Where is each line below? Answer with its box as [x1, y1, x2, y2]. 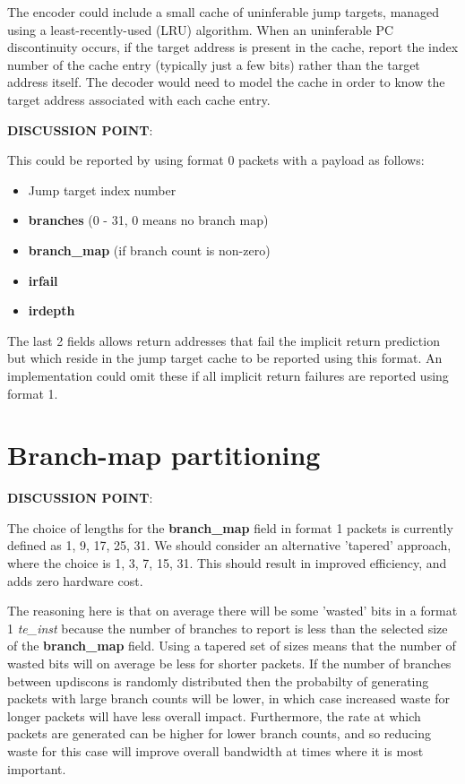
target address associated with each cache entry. [7, 90, 271, 108]
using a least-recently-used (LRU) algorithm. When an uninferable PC [7, 20, 394, 39]
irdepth [28, 301, 75, 320]
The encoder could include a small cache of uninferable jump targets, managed [7, 3, 440, 21]
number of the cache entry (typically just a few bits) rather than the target [7, 55, 420, 73]
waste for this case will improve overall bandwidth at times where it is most [7, 741, 424, 760]
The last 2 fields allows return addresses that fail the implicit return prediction [7, 331, 440, 349]
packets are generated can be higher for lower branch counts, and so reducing [7, 724, 431, 743]
